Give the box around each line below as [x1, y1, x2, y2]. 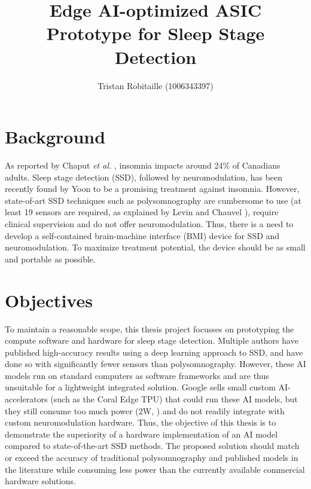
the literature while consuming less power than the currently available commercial [5, 463, 305, 475]
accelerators [5, 393, 48, 405]
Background [5, 124, 106, 149]
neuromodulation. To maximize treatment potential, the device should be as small [5, 241, 306, 253]
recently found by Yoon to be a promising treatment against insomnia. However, [5, 182, 300, 195]
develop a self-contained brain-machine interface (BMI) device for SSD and [5, 229, 280, 242]
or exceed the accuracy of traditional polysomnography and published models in [5, 451, 298, 464]
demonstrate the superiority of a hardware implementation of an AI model [5, 427, 278, 440]
